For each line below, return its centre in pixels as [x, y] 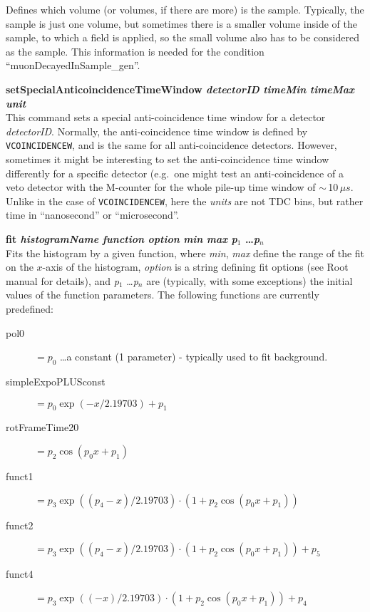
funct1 [20, 476]
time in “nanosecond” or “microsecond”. [93, 215]
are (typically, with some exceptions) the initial [250, 280]
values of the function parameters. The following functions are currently [163, 295]
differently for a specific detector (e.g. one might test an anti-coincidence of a [175, 173]
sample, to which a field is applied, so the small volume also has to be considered [183, 37]
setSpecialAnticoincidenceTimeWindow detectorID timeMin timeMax [180, 89]
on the [20, 267]
